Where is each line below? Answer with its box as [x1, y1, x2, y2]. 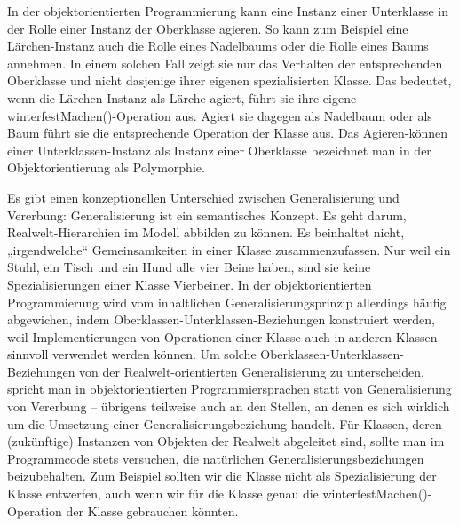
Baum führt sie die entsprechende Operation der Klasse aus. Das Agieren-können [7, 124, 448, 142]
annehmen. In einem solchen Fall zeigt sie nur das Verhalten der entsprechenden [7, 53, 443, 72]
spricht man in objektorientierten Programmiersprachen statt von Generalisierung [7, 379, 452, 398]
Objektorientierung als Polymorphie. [7, 158, 205, 177]
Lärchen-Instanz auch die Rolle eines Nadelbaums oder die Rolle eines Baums [7, 36, 429, 55]
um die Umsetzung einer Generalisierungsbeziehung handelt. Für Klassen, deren [7, 414, 442, 433]
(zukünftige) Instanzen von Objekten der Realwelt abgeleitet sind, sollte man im [7, 432, 445, 450]
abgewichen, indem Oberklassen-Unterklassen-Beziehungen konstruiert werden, [7, 310, 435, 329]
